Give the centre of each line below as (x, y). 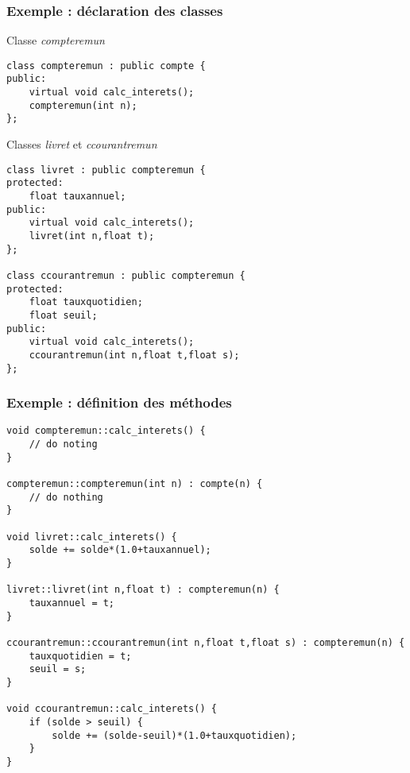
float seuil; (63, 315)
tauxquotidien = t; (80, 656)
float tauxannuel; (77, 196)
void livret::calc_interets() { (92, 537)
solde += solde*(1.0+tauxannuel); (120, 550)
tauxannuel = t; (72, 603)
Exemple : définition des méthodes (119, 402)
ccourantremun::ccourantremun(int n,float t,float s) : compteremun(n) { (206, 642)
